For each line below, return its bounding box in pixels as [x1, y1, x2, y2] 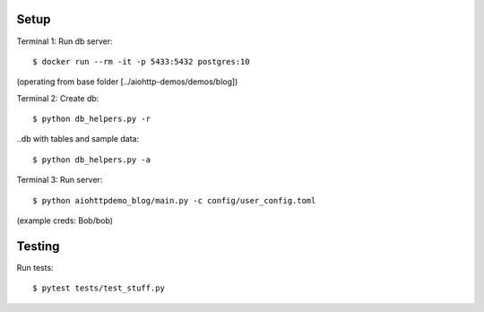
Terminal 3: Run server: [16, 175, 103, 186]
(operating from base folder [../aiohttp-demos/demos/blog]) [16, 76, 238, 87]
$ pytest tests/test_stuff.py [32, 283, 166, 293]
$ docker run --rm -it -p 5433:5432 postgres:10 [32, 56, 250, 66]
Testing [16, 238, 60, 254]
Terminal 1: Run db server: [16, 36, 114, 47]
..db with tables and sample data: [16, 134, 139, 144]
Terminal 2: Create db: [16, 92, 99, 103]
